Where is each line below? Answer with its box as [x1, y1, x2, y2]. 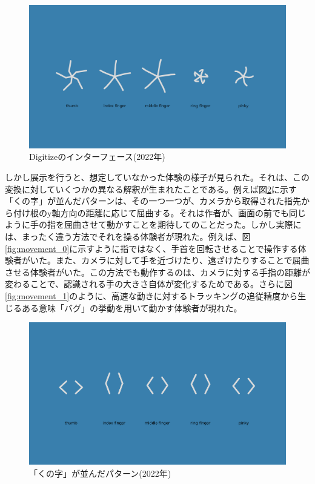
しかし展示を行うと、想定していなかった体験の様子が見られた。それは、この [5, 171, 310, 184]
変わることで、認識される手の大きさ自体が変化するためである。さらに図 [5, 277, 293, 290]
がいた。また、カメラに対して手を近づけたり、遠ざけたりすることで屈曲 [21, 254, 310, 267]
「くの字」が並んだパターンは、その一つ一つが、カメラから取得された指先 [5, 194, 302, 207]
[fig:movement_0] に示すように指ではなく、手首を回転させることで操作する [5, 242, 298, 254]
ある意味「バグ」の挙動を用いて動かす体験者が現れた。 [21, 301, 242, 314]
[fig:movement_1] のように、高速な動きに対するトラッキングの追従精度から [5, 289, 298, 302]
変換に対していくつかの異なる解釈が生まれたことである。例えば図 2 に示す [5, 182, 297, 195]
